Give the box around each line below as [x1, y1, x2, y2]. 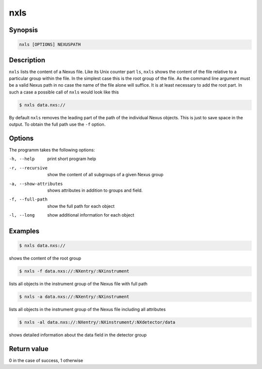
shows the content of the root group [9, 256, 82, 261]
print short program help [47, 156, 97, 162]
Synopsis [9, 26, 38, 34]
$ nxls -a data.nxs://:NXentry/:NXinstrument [19, 294, 130, 299]
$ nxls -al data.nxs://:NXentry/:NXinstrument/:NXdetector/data [19, 319, 176, 325]
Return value [9, 345, 49, 353]
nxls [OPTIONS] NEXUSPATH [19, 42, 81, 47]
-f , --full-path [9, 197, 48, 202]
